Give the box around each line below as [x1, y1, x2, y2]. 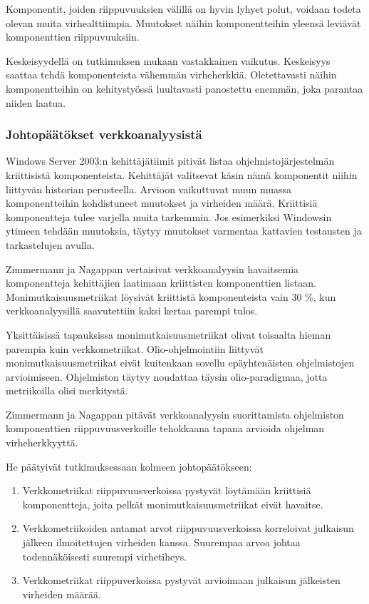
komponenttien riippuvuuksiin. [6, 29, 140, 44]
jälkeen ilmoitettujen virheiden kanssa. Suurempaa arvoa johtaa [22, 535, 301, 550]
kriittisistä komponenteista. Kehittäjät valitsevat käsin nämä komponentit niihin [6, 167, 358, 182]
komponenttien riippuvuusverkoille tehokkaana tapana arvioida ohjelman [6, 421, 325, 436]
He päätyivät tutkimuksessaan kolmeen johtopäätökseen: [6, 459, 252, 474]
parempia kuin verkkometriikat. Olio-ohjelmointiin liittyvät [6, 341, 264, 356]
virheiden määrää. [22, 586, 101, 601]
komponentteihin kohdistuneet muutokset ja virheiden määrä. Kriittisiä [6, 195, 318, 210]
